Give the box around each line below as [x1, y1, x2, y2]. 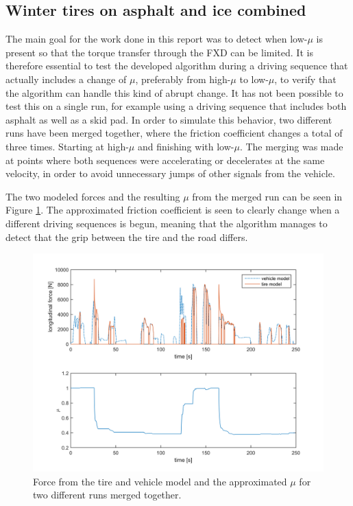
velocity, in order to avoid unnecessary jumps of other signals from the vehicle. [5, 166, 335, 181]
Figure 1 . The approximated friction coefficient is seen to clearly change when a [5, 203, 340, 217]
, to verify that [274, 71, 337, 86]
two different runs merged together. [33, 487, 182, 502]
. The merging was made [239, 139, 343, 153]
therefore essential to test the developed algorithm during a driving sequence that [5, 58, 348, 73]
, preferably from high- [135, 71, 231, 86]
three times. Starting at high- [5, 139, 129, 153]
